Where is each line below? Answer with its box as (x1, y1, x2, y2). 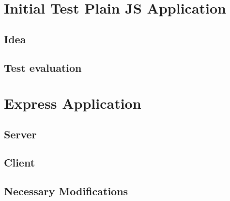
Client (4, 155, 35, 170)
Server (4, 126, 37, 141)
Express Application (4, 93, 141, 113)
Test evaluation (4, 60, 82, 75)
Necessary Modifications (4, 184, 128, 199)
